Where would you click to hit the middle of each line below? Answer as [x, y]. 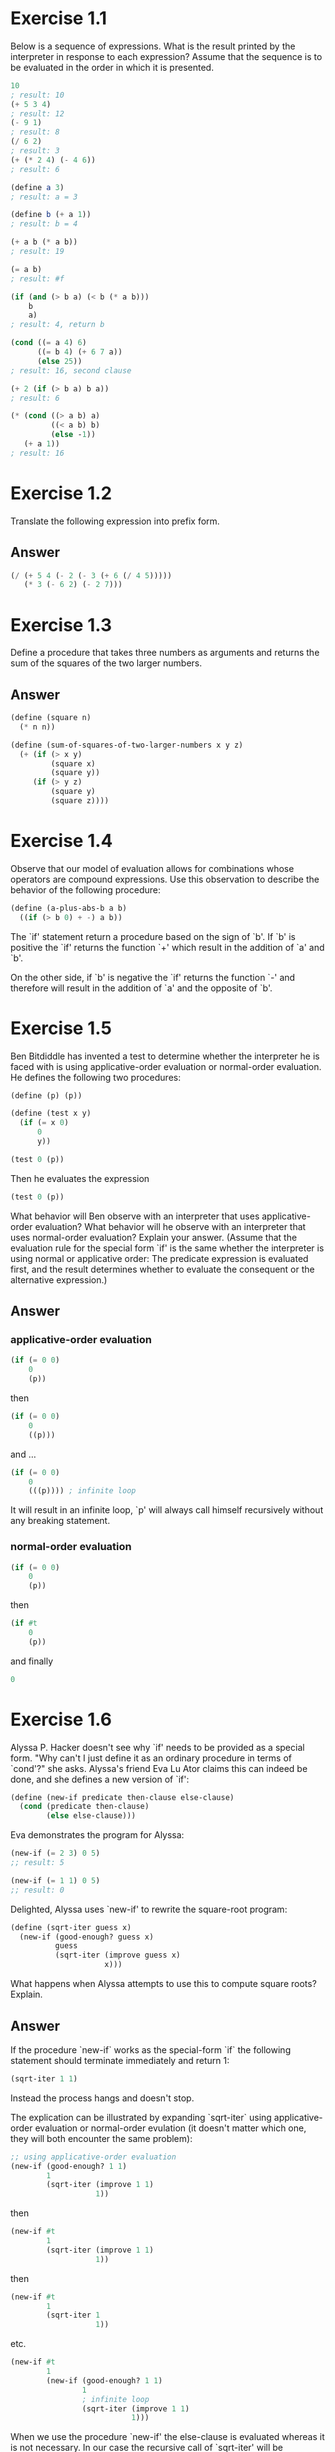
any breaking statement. [60, 1521]
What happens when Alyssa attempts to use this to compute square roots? [163, 1984]
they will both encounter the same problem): [101, 2138]
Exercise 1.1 [59, 18]
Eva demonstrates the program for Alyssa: [97, 1835]
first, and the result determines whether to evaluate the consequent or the [162, 1269]
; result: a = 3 [44, 197]
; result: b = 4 [44, 224]
